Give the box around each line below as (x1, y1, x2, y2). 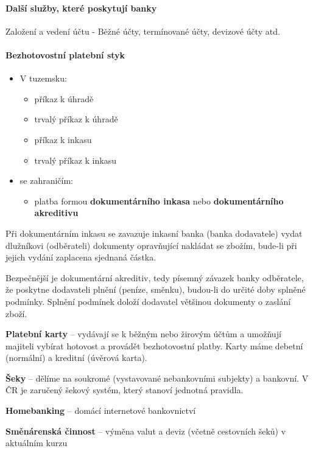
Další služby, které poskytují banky (5, 1, 157, 14)
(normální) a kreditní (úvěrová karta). (5, 351, 147, 364)
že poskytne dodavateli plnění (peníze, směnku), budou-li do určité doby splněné (5, 283, 306, 296)
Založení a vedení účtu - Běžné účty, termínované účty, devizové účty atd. (5, 24, 280, 37)
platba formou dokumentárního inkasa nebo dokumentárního (34, 194, 284, 207)
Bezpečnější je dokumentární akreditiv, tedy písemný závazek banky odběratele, (5, 271, 304, 284)
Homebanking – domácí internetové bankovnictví (5, 404, 196, 417)
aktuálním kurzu (5, 436, 68, 449)
